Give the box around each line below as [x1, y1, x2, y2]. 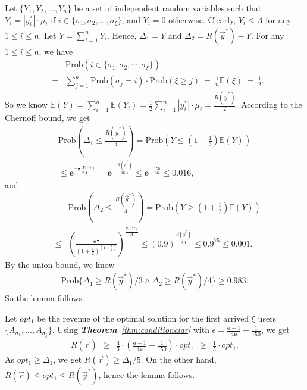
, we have [39, 45, 73, 57]
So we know [5, 98, 48, 111]
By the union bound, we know [5, 258, 115, 270]
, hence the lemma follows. [98, 369, 195, 381]
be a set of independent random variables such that [74, 2, 262, 14]
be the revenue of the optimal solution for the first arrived [37, 311, 249, 324]
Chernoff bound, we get [5, 111, 90, 124]
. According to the [236, 98, 302, 111]
